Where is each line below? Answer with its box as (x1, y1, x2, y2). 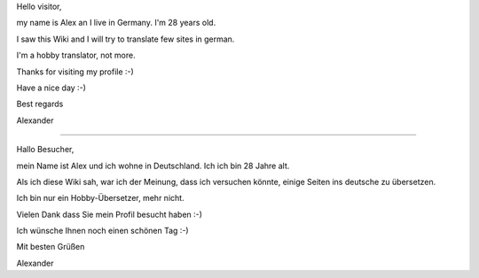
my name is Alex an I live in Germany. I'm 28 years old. (16, 18, 216, 28)
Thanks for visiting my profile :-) (16, 66, 135, 77)
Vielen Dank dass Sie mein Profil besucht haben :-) (16, 209, 203, 220)
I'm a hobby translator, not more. (16, 50, 137, 61)
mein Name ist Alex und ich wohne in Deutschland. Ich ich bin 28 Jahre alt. (16, 160, 290, 171)
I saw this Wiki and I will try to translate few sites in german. (16, 34, 235, 44)
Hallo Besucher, (16, 144, 75, 155)
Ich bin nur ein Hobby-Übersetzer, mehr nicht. (16, 193, 185, 204)
